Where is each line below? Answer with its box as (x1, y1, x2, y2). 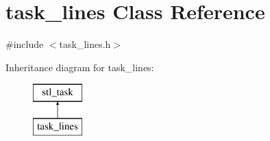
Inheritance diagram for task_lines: (5, 60, 154, 74)
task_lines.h (59, 37, 111, 51)
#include (5, 37, 44, 51)
